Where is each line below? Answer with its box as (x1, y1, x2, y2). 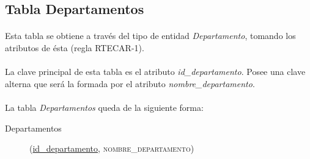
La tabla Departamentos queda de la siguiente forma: (5, 101, 204, 113)
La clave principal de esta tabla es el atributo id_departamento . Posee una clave (5, 65, 306, 78)
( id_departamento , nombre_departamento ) (29, 142, 194, 155)
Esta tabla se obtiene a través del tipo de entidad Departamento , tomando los (5, 29, 296, 42)
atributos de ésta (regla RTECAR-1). (5, 41, 144, 54)
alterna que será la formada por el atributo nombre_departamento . (5, 77, 255, 90)
